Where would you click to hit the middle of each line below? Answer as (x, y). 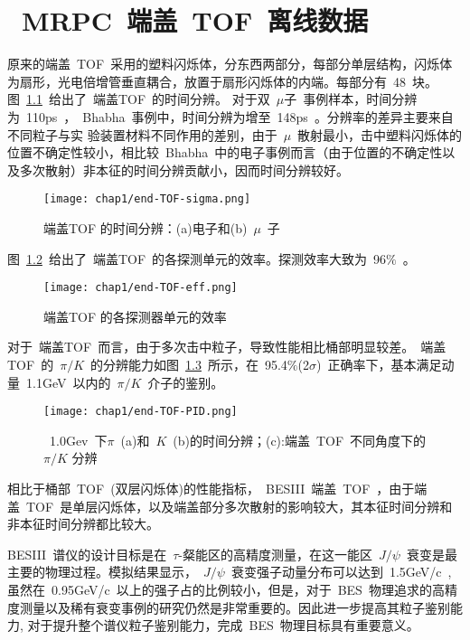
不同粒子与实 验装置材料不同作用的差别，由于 (142, 134)
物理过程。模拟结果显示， (121, 572)
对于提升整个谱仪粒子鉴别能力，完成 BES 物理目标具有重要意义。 (223, 625)
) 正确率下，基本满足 (379, 364)
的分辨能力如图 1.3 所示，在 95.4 (189, 364)
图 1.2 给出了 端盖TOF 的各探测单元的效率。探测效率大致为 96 (197, 258)
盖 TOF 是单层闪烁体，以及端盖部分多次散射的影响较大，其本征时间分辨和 (230, 506)
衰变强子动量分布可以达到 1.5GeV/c (336, 572)
